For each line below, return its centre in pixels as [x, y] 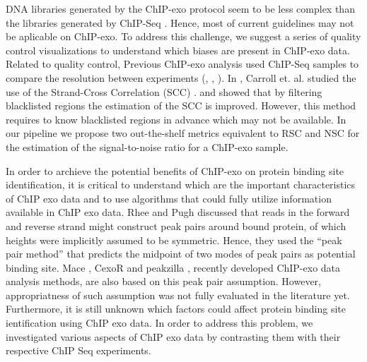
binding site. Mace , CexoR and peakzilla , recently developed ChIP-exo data [173, 267]
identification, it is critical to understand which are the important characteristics [181, 185]
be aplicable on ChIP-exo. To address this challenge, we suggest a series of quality [183, 36]
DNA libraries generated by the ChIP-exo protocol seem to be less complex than [180, 8]
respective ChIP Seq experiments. [78, 350]
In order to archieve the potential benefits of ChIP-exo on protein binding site [175, 170]
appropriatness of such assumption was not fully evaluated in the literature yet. [178, 295]
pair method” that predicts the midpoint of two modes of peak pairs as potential [181, 254]
